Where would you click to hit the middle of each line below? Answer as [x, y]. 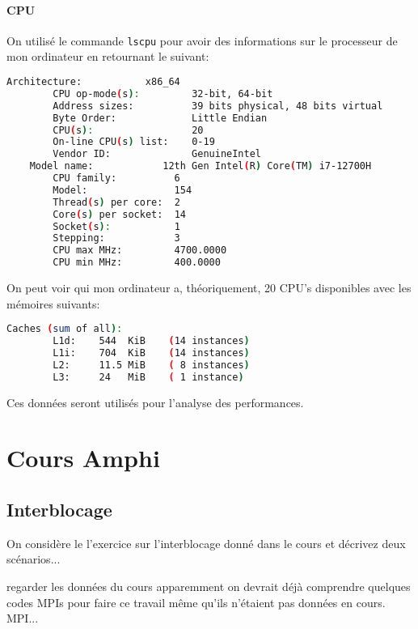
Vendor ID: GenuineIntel [157, 154]
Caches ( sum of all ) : [65, 329]
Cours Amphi [83, 458]
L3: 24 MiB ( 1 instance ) [148, 377]
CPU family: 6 [116, 178]
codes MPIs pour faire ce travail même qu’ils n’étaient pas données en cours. [196, 602]
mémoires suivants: [53, 303]
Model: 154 [122, 190]
